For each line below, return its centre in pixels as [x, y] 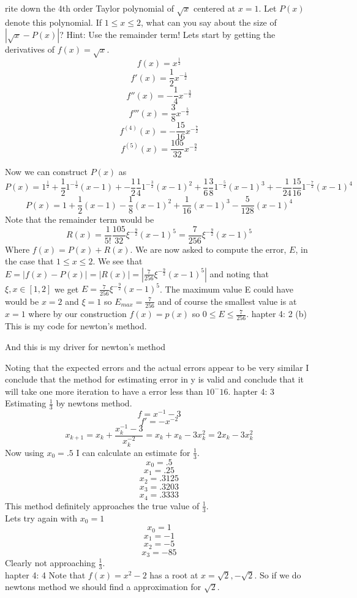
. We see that [118, 261]
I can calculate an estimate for [133, 452]
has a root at [174, 574]
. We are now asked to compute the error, [208, 249]
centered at [215, 8]
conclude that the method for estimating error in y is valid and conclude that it [154, 379]
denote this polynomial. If [53, 22]
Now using [24, 452]
